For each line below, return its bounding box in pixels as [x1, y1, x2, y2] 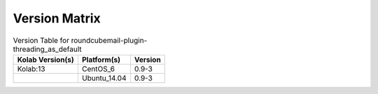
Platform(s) [81, 55, 120, 65]
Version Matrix [13, 11, 101, 26]
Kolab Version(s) [17, 55, 75, 65]
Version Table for [13, 35, 70, 45]
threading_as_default [13, 44, 82, 54]
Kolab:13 [17, 64, 45, 74]
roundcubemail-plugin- [71, 35, 148, 45]
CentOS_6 [81, 64, 115, 74]
